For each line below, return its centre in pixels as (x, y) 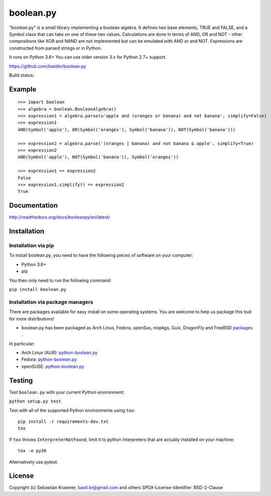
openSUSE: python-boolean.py (53, 366)
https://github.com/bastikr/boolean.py (47, 66)
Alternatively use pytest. (34, 462)
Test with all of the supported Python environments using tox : (72, 410)
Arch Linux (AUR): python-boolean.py (60, 353)
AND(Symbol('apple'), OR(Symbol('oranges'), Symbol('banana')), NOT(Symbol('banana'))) (127, 130)
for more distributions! (31, 319)
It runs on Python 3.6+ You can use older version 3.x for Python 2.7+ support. (88, 57)
